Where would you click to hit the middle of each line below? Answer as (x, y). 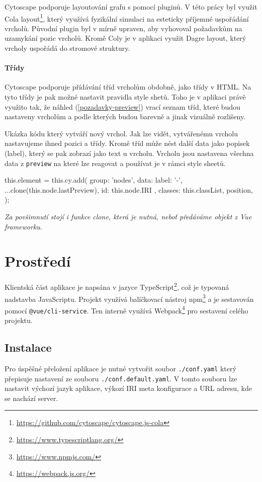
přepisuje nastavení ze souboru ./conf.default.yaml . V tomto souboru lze (121, 378)
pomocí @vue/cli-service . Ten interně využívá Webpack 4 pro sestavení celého (126, 309)
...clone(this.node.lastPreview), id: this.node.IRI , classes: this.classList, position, (129, 189)
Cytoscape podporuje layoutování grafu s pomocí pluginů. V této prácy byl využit (131, 7)
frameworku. (24, 226)
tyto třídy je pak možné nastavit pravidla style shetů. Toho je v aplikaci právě (125, 97)
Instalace (28, 347)
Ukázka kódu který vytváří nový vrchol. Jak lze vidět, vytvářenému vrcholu (121, 133)
